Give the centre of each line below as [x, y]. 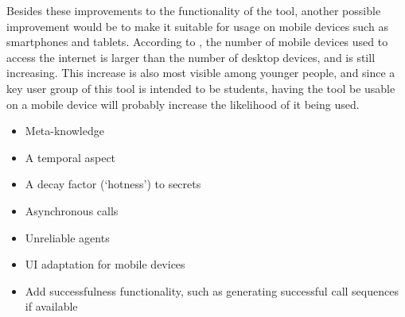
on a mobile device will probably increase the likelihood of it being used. [183, 104]
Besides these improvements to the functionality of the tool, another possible [194, 10]
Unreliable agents [67, 237]
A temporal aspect [70, 157]
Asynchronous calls [72, 210]
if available [51, 306]
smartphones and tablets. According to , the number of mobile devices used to [197, 42]
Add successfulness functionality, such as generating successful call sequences [212, 290]
